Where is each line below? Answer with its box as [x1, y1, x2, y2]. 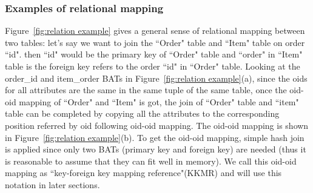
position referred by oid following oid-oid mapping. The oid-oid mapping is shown [5, 119, 309, 131]
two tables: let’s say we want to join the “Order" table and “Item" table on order [5, 36, 305, 48]
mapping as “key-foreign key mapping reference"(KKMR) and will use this [5, 166, 282, 179]
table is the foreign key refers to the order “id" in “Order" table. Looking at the [5, 60, 300, 72]
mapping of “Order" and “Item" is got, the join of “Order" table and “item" [19, 95, 299, 108]
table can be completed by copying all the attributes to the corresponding [5, 107, 280, 120]
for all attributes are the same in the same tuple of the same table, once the [5, 83, 287, 96]
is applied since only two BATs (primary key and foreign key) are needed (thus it [5, 143, 306, 155]
